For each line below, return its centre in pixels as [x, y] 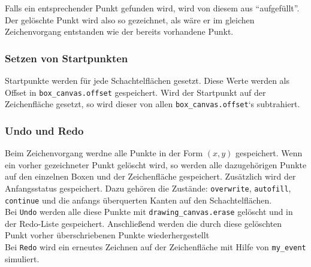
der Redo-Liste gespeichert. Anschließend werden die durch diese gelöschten [144, 223]
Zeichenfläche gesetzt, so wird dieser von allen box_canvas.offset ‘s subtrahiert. [153, 104]
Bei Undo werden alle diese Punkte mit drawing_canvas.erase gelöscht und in [149, 212]
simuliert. [22, 258]
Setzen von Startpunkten [67, 58]
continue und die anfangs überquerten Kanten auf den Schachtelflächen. [138, 200]
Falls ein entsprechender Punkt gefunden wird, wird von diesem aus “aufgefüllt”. [152, 8]
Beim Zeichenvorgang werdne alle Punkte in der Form [104, 153]
